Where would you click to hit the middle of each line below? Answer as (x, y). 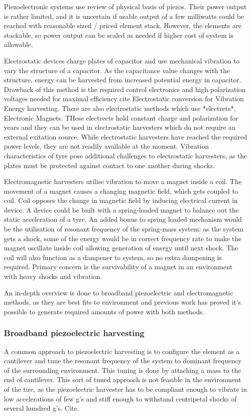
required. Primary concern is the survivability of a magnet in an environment (118, 267)
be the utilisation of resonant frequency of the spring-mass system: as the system (124, 229)
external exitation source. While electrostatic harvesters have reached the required (126, 136)
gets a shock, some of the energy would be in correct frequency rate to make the (123, 238)
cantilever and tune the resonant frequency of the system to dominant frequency (123, 361)
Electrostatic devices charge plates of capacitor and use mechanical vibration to (122, 60)
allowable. (18, 44)
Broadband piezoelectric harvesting (74, 333)
